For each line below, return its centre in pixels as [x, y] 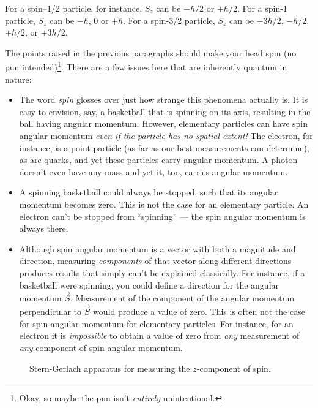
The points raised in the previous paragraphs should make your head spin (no [151, 52]
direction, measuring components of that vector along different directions [155, 261]
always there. [44, 228]
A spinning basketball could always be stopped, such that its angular [149, 192]
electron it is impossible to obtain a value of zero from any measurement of [159, 335]
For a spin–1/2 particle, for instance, [74, 8]
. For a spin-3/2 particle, [169, 20]
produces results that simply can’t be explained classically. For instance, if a [162, 272]
